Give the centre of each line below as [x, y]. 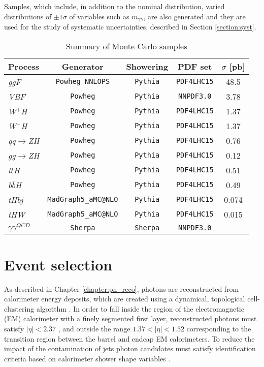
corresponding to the [219, 328]
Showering [147, 66]
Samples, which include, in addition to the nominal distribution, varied [114, 6]
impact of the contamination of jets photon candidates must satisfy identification [130, 348]
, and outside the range [94, 328]
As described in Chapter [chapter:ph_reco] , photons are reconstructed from [122, 288]
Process [24, 66]
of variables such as [99, 16]
